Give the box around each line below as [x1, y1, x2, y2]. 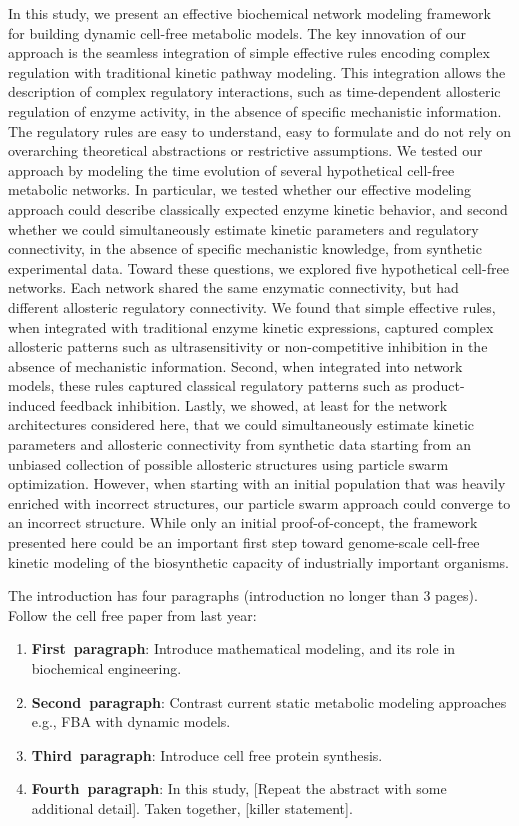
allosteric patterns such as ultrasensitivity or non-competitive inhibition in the [8, 336, 488, 357]
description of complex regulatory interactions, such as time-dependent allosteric [8, 81, 501, 102]
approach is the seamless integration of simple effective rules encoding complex [8, 42, 490, 63]
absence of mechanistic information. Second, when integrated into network [8, 355, 463, 376]
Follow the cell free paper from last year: [8, 604, 257, 625]
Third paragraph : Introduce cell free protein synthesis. [31, 744, 383, 765]
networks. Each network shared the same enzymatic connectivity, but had [8, 277, 459, 298]
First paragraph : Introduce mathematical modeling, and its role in [31, 638, 456, 659]
